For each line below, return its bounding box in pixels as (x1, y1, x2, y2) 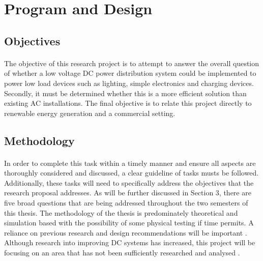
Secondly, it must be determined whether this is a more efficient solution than (4, 88, 247, 98)
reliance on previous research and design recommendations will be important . (4, 227, 247, 238)
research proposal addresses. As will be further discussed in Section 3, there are (4, 187, 251, 198)
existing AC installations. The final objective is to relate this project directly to (4, 98, 252, 108)
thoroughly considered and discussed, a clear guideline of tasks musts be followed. (4, 167, 259, 178)
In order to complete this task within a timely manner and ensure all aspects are (4, 157, 256, 168)
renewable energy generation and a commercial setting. (4, 107, 176, 118)
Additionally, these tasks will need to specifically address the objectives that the (4, 177, 254, 188)
